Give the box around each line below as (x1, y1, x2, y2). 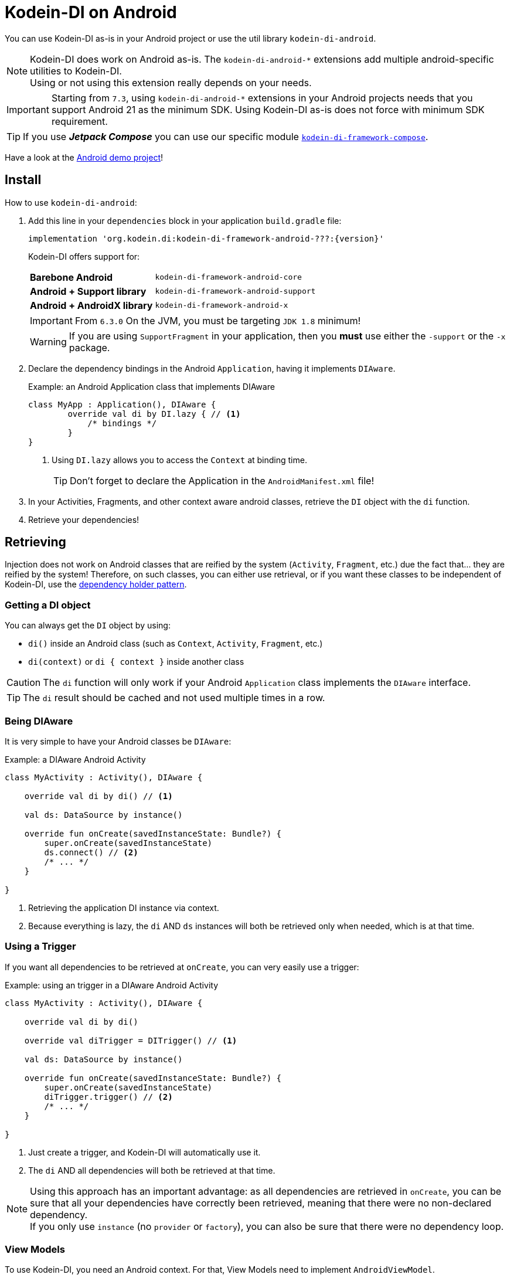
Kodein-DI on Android (5, 2, 177, 22)
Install (5, 172, 42, 188)
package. (69, 341, 110, 354)
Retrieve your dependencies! (28, 514, 140, 525)
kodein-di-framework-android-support (155, 287, 316, 296)
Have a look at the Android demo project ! (5, 152, 164, 162)
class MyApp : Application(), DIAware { (28, 399, 216, 409)
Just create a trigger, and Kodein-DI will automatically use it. (28, 1147, 261, 1157)
